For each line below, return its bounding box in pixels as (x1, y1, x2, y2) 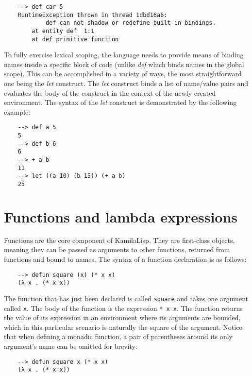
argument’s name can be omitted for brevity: (4, 341, 137, 351)
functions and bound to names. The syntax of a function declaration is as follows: (4, 254, 247, 264)
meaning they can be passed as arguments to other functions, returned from (4, 244, 230, 255)
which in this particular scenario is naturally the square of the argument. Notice (4, 322, 242, 332)
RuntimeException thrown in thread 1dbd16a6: (17, 11, 168, 18)
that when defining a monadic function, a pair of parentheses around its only (4, 331, 233, 342)
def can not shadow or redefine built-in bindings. (45, 19, 216, 27)
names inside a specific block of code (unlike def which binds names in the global (4, 59, 244, 69)
